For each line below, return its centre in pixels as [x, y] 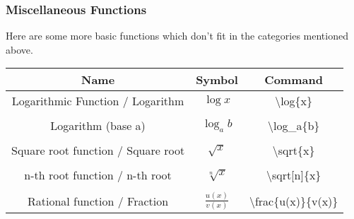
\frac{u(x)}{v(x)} [294, 201]
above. [19, 49]
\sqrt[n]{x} [294, 175]
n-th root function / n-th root [98, 175]
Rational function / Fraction [98, 201]
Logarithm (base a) [98, 126]
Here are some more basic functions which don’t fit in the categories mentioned [177, 36]
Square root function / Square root [98, 150]
